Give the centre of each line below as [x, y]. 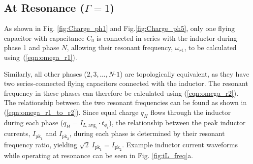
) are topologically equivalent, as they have [185, 73]
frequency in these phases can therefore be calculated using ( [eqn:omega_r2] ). [121, 93]
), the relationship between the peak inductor [177, 122]
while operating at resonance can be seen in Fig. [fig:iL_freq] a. [99, 155]
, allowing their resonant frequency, [120, 47]
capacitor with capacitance [44, 38]
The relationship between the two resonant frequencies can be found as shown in [126, 102]
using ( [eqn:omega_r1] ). [41, 57]
